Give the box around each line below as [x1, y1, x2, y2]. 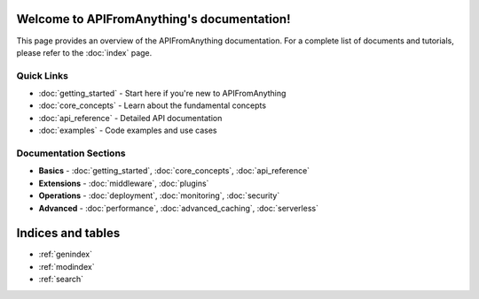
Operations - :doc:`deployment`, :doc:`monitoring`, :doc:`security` [38, 190, 280, 201]
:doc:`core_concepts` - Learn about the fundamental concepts [38, 100, 266, 111]
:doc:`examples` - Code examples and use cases [38, 125, 217, 136]
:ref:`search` [38, 274, 84, 285]
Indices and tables [16, 226, 121, 241]
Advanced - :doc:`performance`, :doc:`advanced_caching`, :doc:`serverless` [38, 203, 319, 213]
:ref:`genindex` [38, 249, 93, 260]
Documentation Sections [16, 147, 126, 159]
